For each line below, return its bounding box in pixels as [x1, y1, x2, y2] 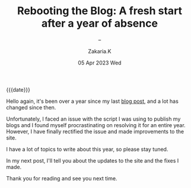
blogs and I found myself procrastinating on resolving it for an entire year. [6, 121, 186, 128]
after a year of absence [41, 17, 158, 30]
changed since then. [6, 103, 56, 111]
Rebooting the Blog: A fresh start [17, 4, 183, 18]
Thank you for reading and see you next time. [6, 174, 117, 181]
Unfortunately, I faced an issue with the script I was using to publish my [6, 115, 181, 122]
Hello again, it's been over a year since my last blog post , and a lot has [6, 98, 179, 105]
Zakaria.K [88, 47, 112, 54]
